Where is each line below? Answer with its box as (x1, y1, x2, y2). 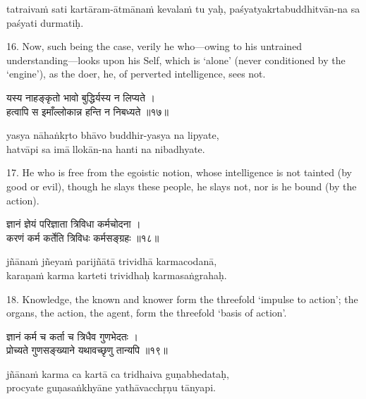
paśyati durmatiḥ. (6, 15, 84, 30)
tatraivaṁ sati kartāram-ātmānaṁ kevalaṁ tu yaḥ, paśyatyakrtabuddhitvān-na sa (6, 1, 360, 16)
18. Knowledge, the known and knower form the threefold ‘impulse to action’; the (6, 291, 358, 306)
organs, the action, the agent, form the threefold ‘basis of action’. (6, 305, 287, 320)
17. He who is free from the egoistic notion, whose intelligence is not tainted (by (6, 165, 352, 180)
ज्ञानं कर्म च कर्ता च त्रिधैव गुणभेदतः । (6, 329, 139, 343)
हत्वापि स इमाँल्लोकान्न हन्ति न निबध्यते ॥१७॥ (6, 104, 169, 118)
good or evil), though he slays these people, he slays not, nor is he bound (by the (6, 178, 357, 193)
